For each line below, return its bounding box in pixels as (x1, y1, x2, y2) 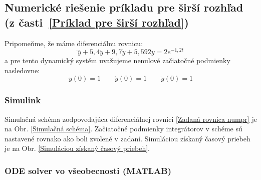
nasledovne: (5, 65, 40, 75)
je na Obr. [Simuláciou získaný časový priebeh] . (5, 143, 150, 153)
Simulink (5, 94, 41, 106)
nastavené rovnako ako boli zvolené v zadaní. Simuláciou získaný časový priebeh (5, 133, 250, 143)
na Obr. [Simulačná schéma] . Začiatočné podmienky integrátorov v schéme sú (5, 123, 242, 134)
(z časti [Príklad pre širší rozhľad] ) (5, 14, 189, 30)
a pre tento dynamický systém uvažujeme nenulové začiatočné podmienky (5, 55, 230, 66)
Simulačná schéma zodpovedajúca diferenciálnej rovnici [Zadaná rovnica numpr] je (5, 113, 257, 124)
